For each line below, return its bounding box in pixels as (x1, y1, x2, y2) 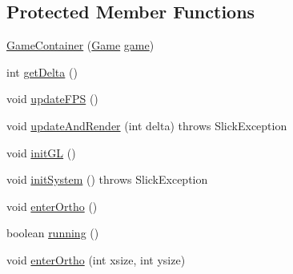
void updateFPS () (6, 90, 98, 107)
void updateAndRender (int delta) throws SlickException (6, 117, 287, 133)
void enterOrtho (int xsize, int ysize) (6, 251, 186, 268)
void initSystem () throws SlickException (6, 171, 208, 188)
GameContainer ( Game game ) (6, 37, 155, 54)
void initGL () (6, 144, 76, 161)
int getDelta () (6, 63, 78, 80)
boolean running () (6, 224, 99, 241)
